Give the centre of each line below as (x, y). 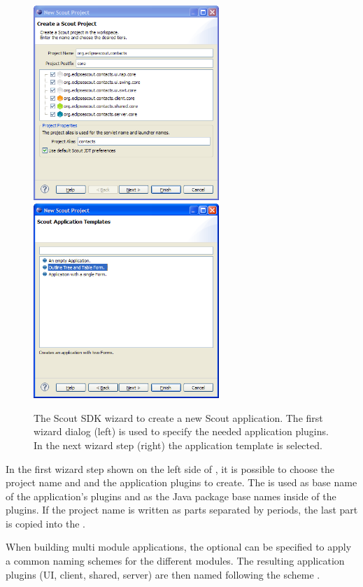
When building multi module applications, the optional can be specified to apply (179, 547)
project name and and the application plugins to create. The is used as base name (181, 482)
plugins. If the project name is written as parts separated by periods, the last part (182, 510)
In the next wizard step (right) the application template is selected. (178, 445)
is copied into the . (46, 523)
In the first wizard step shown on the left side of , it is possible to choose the (170, 468)
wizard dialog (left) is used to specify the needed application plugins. (181, 431)
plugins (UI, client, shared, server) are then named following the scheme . (163, 574)
